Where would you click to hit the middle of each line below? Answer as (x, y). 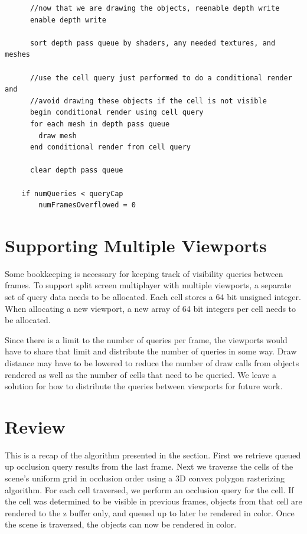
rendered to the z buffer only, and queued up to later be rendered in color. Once (150, 512)
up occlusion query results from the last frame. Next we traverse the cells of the (149, 466)
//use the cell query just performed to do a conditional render (161, 78)
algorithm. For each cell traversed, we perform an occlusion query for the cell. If (149, 489)
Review (35, 426)
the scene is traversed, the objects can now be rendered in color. (121, 524)
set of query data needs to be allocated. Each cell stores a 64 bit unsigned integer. (153, 297)
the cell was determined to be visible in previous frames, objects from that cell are (153, 501)
